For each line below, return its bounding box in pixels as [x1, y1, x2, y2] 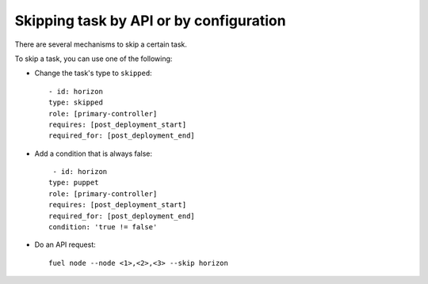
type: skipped [48, 98, 103, 107]
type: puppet [48, 178, 99, 187]
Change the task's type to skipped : [34, 68, 152, 78]
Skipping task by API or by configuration [14, 12, 286, 29]
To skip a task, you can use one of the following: [14, 54, 173, 63]
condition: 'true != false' [48, 222, 158, 232]
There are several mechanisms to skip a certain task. [14, 40, 188, 49]
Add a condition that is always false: [34, 149, 153, 158]
